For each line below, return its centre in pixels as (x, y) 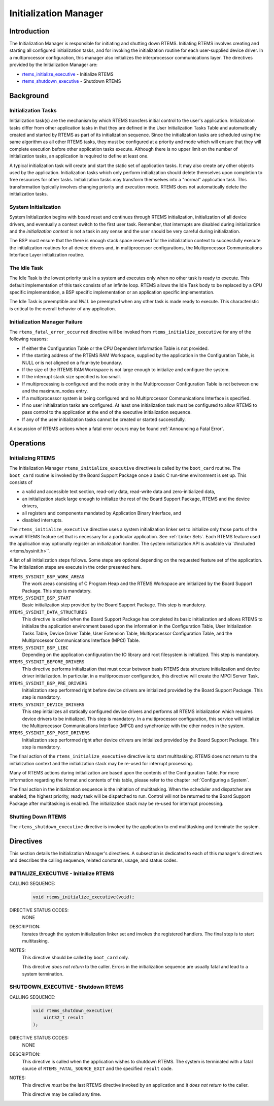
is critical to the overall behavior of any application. (63, 308)
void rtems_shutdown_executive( (73, 1010)
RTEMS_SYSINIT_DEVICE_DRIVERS (47, 704)
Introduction (29, 31)
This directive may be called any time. (62, 1094)
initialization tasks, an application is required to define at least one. (79, 156)
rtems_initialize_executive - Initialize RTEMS (68, 74)
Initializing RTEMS (32, 458)
